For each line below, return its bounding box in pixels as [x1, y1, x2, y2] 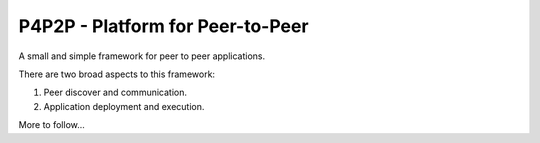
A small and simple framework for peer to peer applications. [18, 50, 265, 62]
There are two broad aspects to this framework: [18, 68, 215, 80]
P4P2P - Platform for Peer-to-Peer [18, 15, 309, 37]
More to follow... [18, 119, 85, 131]
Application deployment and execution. [43, 100, 205, 112]
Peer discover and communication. [43, 86, 188, 99]
